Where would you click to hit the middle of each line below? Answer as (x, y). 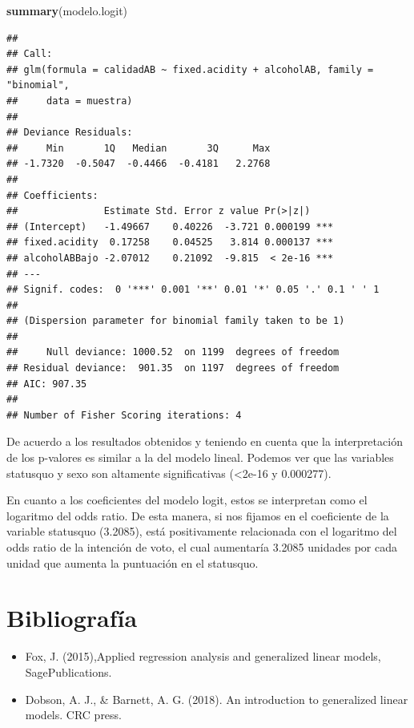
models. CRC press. (74, 715)
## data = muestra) (70, 101)
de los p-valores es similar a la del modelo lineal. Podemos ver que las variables (200, 457)
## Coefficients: (52, 195)
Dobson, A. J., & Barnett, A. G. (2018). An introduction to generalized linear (217, 699)
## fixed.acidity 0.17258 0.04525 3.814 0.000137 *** (170, 243)
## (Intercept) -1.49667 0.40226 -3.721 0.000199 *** (170, 226)
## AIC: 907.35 (47, 384)
